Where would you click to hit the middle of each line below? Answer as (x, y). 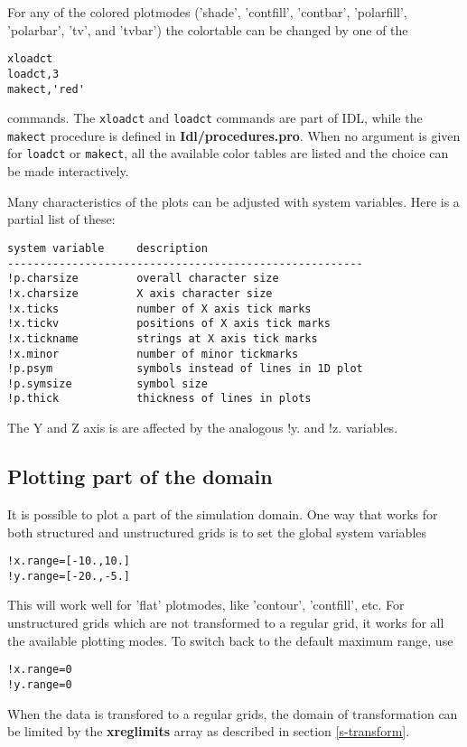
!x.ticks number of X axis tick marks (159, 308)
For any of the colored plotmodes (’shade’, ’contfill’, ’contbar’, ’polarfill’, (207, 12)
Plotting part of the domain (140, 476)
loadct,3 (33, 74)
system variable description (107, 248)
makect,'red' (46, 89)
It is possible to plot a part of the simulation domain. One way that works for (223, 514)
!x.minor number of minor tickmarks (153, 354)
